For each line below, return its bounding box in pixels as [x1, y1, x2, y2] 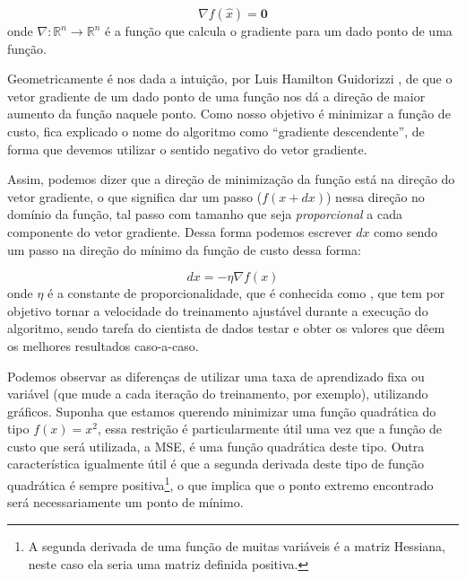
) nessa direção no [326, 187, 425, 206]
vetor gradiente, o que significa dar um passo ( [7, 187, 263, 206]
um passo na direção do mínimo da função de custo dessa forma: [7, 240, 361, 259]
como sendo [374, 222, 437, 241]
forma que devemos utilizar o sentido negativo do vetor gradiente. [7, 139, 367, 158]
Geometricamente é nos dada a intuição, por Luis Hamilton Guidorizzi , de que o [7, 69, 453, 88]
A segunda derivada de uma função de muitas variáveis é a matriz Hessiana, [28, 536, 445, 555]
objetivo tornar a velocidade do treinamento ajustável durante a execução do [7, 301, 428, 320]
